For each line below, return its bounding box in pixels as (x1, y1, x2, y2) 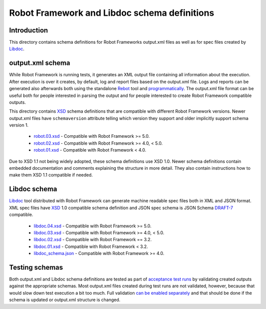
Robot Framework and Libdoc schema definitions (9, 7, 214, 18)
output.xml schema (9, 59, 70, 67)
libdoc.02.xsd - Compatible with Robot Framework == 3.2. (33, 237, 152, 243)
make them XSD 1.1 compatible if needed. (9, 172, 93, 178)
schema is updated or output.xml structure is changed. (9, 297, 121, 303)
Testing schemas (9, 263, 64, 272)
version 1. (9, 122, 29, 128)
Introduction (9, 26, 48, 34)
